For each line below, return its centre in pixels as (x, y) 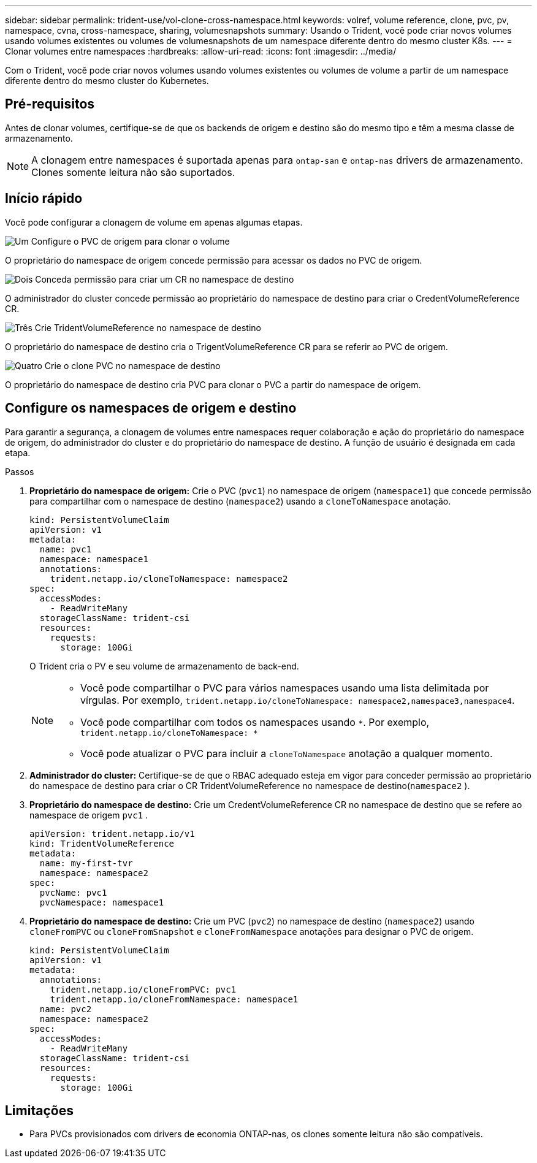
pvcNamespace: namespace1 (102, 902)
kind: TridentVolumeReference (102, 843)
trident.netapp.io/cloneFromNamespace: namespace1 (174, 999)
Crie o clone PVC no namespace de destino (132, 365)
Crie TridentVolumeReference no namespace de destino (148, 327)
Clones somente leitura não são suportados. (133, 172)
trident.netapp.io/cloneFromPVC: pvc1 (143, 989)
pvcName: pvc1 (73, 892)
